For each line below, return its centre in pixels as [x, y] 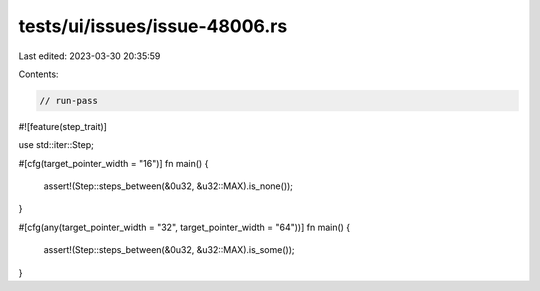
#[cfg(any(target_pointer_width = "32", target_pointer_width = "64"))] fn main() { [184, 227]
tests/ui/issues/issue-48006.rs [153, 26]
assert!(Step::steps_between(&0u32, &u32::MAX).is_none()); [168, 186]
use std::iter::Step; [56, 145]
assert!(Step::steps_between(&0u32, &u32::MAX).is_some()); [169, 250]
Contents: [38, 74]
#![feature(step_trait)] [62, 126]
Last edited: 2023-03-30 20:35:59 [89, 56]
